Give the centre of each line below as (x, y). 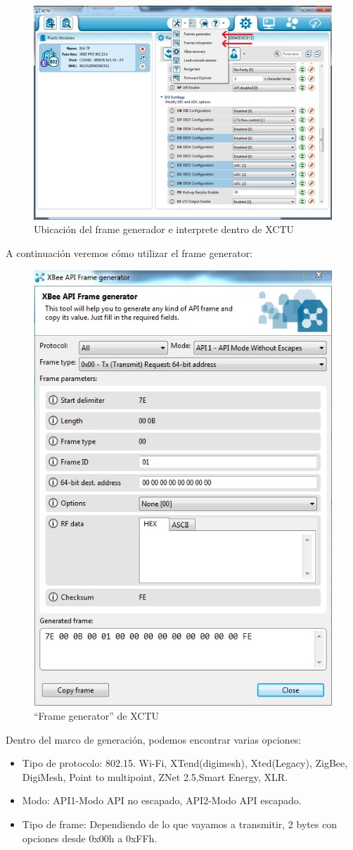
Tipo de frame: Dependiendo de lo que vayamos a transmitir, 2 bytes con (180, 824)
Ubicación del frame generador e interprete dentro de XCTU (164, 229)
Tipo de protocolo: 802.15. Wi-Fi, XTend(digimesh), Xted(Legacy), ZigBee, (185, 763)
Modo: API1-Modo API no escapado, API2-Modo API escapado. (162, 800)
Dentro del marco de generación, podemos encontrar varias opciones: (154, 739)
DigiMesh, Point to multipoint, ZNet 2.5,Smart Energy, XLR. (155, 776)
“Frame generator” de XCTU (97, 715)
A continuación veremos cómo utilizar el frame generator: (129, 252)
